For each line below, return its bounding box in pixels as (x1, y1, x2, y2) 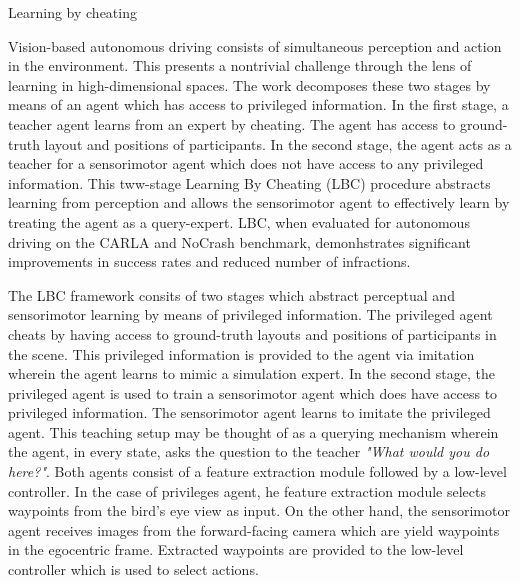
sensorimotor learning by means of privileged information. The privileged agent (8, 304, 493, 325)
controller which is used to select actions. (8, 559, 259, 580)
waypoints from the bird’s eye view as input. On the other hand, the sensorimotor (8, 500, 510, 521)
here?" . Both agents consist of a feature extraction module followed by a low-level (8, 461, 507, 482)
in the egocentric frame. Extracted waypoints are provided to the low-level (8, 539, 464, 560)
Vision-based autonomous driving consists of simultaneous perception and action (8, 35, 502, 56)
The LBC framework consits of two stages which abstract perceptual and (8, 284, 455, 305)
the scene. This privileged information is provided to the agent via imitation (8, 343, 475, 364)
